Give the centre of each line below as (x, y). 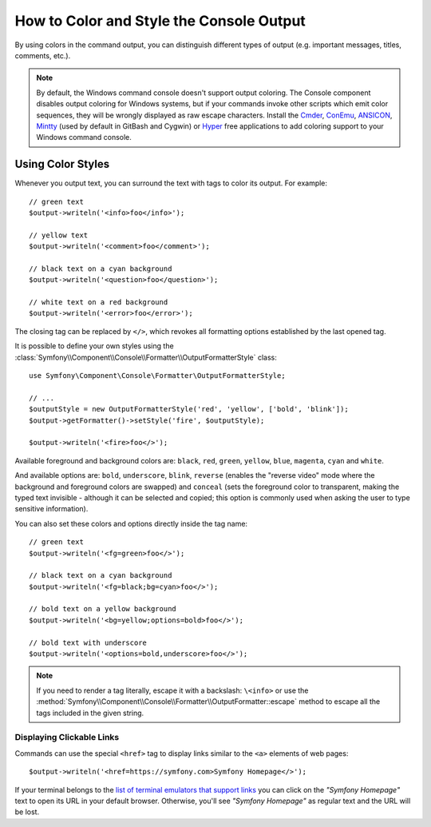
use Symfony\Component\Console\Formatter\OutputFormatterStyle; (158, 376)
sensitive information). (51, 509)
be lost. (27, 812)
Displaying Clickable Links (67, 738)
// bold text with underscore (88, 642)
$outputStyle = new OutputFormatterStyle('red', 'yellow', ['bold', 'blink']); (189, 409)
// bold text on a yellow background (103, 609)
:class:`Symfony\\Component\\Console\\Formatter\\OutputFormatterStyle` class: (146, 357)
